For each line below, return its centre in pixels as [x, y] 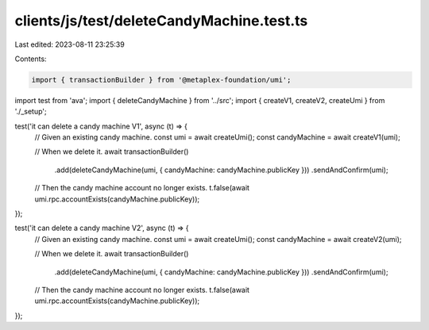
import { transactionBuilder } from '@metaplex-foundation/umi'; [161, 80]
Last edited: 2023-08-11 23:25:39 [70, 44]
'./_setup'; [31, 112]
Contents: [31, 59]
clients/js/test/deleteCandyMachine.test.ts [161, 21]
